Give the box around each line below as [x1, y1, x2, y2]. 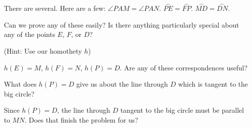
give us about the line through [76, 79, 168, 89]
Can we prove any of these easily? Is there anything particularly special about [4, 19, 239, 30]
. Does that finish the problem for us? [24, 114, 138, 125]
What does [4, 79, 37, 89]
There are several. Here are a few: [4, 3, 106, 13]
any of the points [4, 29, 55, 39]
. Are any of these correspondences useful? [120, 62, 248, 72]
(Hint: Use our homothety [4, 46, 82, 56]
